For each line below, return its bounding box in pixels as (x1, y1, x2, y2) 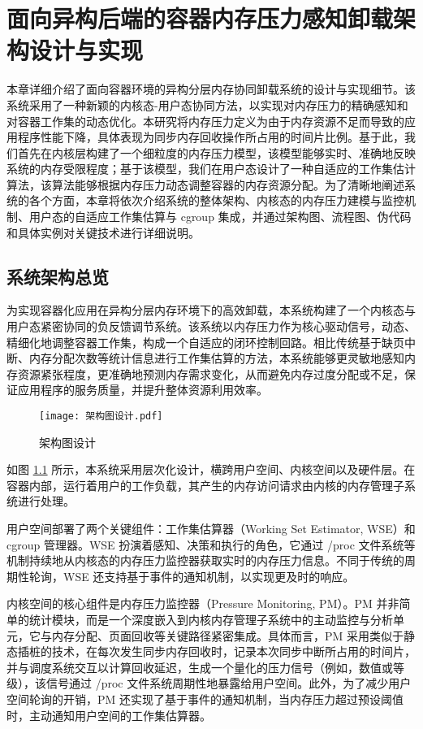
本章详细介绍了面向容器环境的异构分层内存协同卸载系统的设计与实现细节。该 (6, 80, 416, 98)
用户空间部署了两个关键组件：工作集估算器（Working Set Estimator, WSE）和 (6, 520, 416, 537)
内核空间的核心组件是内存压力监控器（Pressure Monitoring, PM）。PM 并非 (6, 595, 399, 612)
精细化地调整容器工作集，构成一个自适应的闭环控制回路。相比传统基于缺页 (6, 333, 404, 350)
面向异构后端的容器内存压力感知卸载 (6, 2, 394, 35)
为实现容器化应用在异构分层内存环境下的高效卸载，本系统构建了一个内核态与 (6, 302, 416, 319)
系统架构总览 (6, 263, 109, 289)
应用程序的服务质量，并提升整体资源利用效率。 (17, 381, 268, 398)
